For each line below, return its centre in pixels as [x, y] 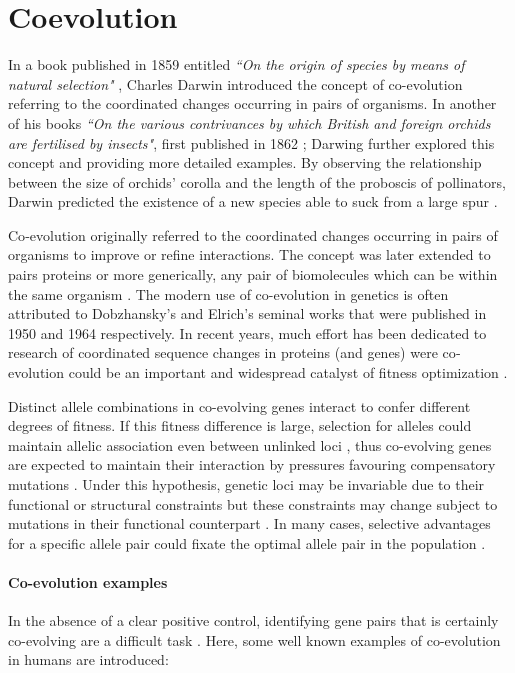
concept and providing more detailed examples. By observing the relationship [245, 162]
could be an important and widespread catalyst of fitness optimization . [288, 372]
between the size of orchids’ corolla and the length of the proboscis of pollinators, [257, 181]
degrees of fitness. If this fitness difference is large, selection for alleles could [240, 425]
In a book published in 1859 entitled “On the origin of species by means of [236, 64]
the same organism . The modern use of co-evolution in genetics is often [228, 293]
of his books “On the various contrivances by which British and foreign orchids [249, 122]
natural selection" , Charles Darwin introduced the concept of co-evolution [235, 83]
